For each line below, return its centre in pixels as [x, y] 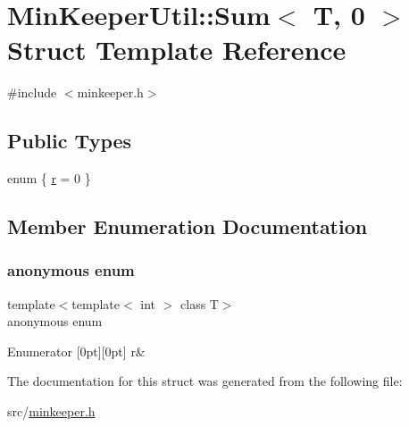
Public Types [70, 141]
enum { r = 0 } [49, 178]
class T [200, 303]
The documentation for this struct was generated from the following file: [205, 381]
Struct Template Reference [177, 50]
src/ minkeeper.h [51, 411]
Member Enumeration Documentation [188, 226]
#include [32, 92]
